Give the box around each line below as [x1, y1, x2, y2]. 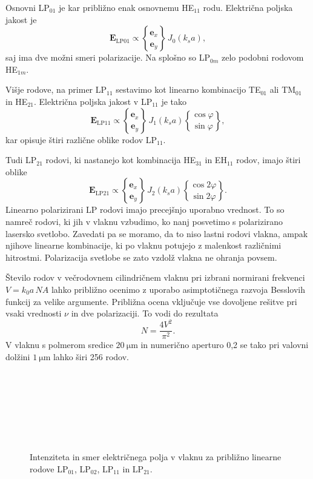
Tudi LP [5, 153, 37, 166]
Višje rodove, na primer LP [5, 83, 107, 96]
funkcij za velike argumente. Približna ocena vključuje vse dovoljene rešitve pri [5, 295, 297, 307]
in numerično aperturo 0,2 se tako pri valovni [140, 338, 309, 351]
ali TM [269, 83, 296, 96]
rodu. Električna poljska [203, 1, 293, 13]
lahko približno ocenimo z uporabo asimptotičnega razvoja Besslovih [51, 283, 305, 295]
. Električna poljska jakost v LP [33, 95, 153, 107]
